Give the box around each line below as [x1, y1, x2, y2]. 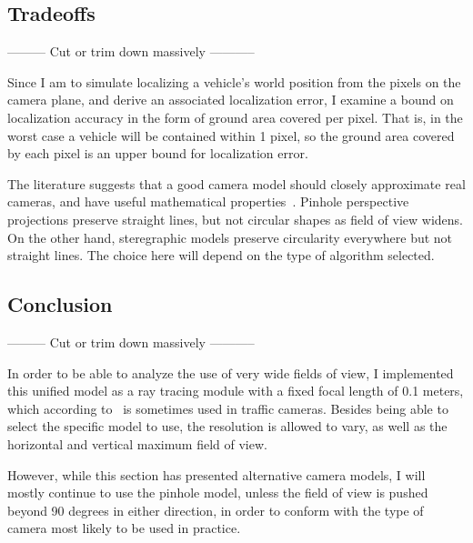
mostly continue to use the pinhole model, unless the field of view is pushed [7, 483, 428, 502]
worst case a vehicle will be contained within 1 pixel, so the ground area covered [7, 126, 455, 145]
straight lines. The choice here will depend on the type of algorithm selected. [7, 246, 435, 265]
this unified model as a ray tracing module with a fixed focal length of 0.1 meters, [7, 381, 464, 400]
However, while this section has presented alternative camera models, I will [7, 465, 426, 484]
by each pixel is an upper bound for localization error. [7, 144, 308, 163]
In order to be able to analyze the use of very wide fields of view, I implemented [7, 363, 454, 382]
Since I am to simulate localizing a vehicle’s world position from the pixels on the [7, 72, 461, 91]
